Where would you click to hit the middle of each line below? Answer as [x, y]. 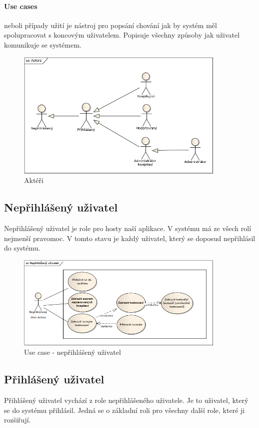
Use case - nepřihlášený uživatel [72, 352]
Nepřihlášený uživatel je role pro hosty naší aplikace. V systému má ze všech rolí [128, 228]
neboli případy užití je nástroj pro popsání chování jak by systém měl [110, 25]
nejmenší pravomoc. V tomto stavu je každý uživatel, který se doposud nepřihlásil [130, 238]
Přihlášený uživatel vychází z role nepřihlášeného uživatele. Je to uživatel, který [126, 400]
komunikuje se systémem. [43, 44]
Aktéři [34, 180]
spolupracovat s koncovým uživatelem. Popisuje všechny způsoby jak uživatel [122, 35]
